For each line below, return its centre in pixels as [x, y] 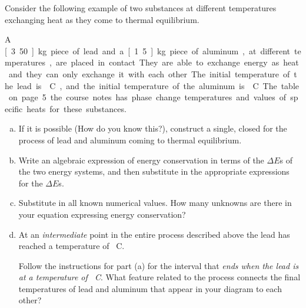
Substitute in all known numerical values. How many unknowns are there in [155, 203]
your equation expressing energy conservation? [102, 214]
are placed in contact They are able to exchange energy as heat [177, 62]
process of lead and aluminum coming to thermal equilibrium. [130, 140]
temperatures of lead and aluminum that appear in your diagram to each [150, 288]
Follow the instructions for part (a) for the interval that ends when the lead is [159, 265]
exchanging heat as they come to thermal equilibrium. [102, 19]
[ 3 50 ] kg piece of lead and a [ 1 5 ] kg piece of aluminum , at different [148, 50]
